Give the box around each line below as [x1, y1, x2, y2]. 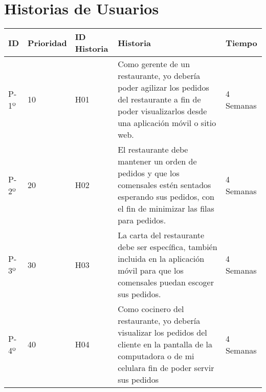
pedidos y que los [118, 167, 180, 179]
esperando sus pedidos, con [118, 191, 215, 203]
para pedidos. [118, 214, 166, 226]
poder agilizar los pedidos [118, 81, 209, 94]
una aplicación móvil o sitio [118, 117, 216, 129]
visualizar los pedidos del [118, 326, 207, 339]
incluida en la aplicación [118, 253, 205, 265]
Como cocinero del [118, 303, 184, 315]
